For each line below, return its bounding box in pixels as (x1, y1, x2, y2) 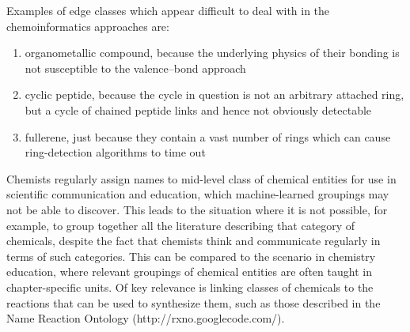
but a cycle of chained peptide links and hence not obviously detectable (25, 101, 372, 118)
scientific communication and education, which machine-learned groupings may (6, 186, 389, 202)
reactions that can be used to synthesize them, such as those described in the (6, 294, 381, 311)
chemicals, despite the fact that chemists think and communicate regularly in (6, 232, 381, 249)
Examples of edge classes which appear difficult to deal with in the (6, 2, 330, 18)
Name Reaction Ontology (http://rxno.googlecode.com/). (6, 310, 285, 326)
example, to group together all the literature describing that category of (6, 217, 355, 233)
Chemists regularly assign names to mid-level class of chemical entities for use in (6, 170, 397, 187)
